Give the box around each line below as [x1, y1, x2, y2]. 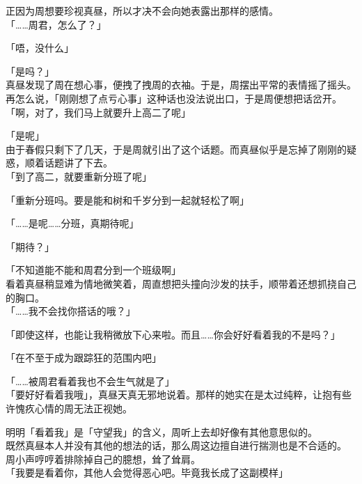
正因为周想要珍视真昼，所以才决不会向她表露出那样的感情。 [6, 3, 278, 17]
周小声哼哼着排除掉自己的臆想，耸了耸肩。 [6, 451, 200, 466]
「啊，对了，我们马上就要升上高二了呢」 [6, 104, 191, 119]
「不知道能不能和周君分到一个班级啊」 [6, 263, 181, 277]
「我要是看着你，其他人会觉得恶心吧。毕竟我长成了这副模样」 [6, 465, 288, 480]
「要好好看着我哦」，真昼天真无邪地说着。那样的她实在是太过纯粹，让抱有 [6, 387, 342, 402]
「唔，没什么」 [6, 40, 74, 55]
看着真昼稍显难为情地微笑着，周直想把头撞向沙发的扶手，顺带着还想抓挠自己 [6, 276, 356, 290]
